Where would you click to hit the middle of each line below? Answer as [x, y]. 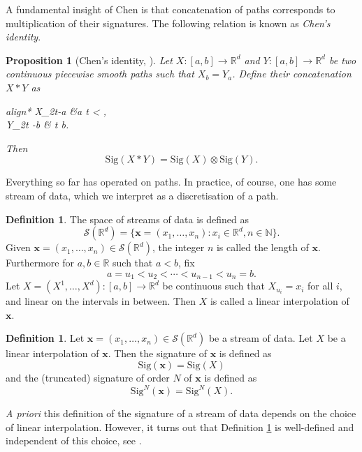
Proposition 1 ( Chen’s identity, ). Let [89, 60]
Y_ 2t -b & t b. [37, 125]
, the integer [178, 247]
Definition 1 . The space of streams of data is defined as [128, 219]
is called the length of [262, 247]
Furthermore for [40, 263]
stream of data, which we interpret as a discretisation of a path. [142, 195]
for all [320, 286]
